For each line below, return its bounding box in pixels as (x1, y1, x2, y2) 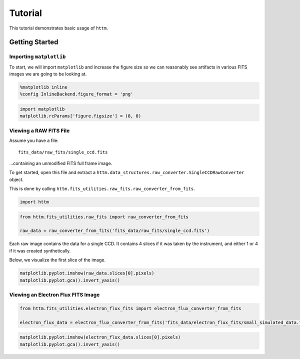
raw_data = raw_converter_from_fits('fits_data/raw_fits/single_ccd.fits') (19, 228, 210, 233)
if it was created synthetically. (9, 247, 71, 253)
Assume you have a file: (9, 137, 58, 143)
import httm (19, 199, 49, 205)
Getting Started (9, 38, 58, 46)
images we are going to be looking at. (9, 71, 87, 77)
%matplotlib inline (19, 84, 67, 90)
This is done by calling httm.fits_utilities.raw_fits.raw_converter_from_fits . (9, 185, 195, 192)
